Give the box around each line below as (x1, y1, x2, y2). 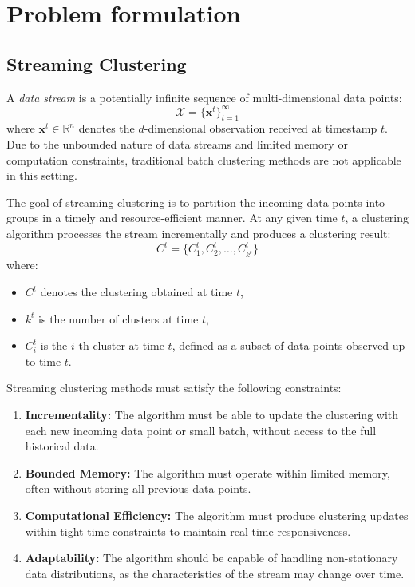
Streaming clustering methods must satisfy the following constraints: (6, 379, 342, 396)
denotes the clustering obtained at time (40, 284, 233, 300)
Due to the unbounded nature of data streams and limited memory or (6, 136, 348, 153)
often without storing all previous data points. (25, 480, 251, 497)
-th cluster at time (74, 337, 164, 354)
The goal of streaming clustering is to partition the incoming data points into (6, 193, 385, 210)
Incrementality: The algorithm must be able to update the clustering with (25, 406, 399, 422)
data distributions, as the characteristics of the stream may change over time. (25, 565, 405, 581)
